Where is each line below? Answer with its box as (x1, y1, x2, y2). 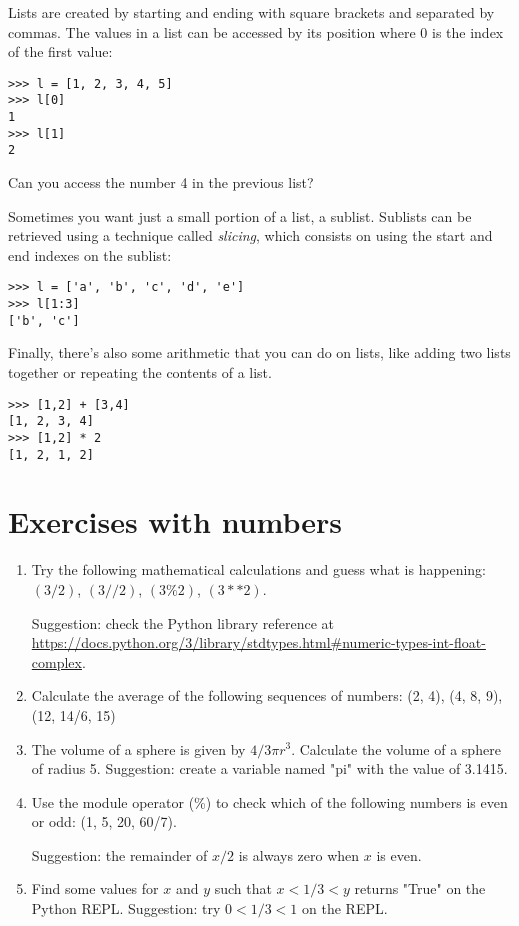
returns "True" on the (354, 878, 486, 899)
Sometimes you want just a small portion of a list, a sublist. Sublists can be (8, 205, 472, 226)
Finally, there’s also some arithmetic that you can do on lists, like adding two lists (8, 342, 511, 363)
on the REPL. (302, 898, 388, 919)
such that (214, 878, 272, 899)
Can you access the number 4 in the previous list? (8, 172, 314, 193)
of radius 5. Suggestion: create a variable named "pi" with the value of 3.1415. (31, 758, 508, 779)
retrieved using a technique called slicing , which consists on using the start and (8, 225, 493, 246)
